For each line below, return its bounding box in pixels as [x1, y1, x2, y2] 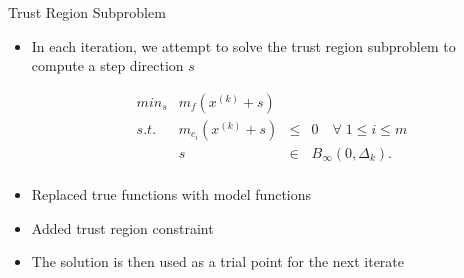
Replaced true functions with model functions [31, 183, 312, 204]
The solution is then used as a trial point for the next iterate [31, 251, 404, 272]
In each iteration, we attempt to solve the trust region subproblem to [31, 35, 456, 56]
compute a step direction [31, 55, 184, 76]
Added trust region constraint [31, 217, 214, 238]
